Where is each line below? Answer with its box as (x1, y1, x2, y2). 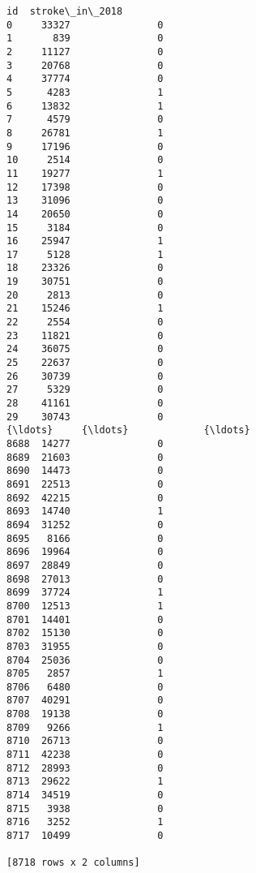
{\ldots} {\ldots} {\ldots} (6, 424, 250, 436)
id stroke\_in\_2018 (6, 6, 123, 17)
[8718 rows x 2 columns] (6, 857, 140, 869)
